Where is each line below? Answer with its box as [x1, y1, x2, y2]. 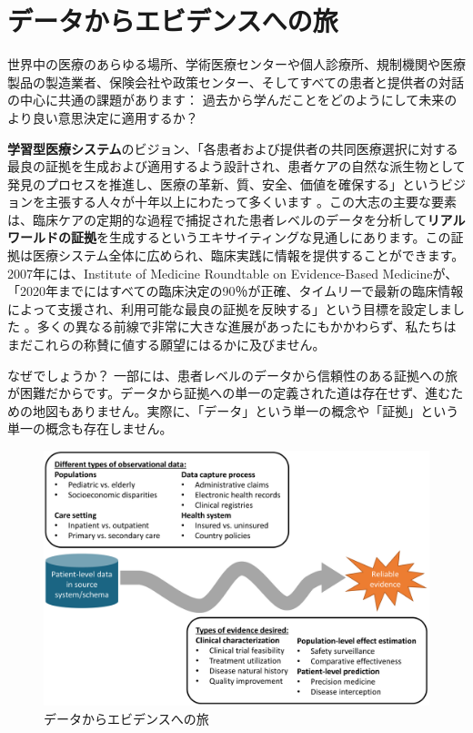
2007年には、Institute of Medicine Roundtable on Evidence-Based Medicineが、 [7, 263, 458, 282]
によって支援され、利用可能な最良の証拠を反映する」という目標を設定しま [7, 299, 453, 318]
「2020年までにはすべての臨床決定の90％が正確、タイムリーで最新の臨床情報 [7, 281, 464, 300]
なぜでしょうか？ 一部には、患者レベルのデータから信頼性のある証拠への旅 [7, 365, 458, 384]
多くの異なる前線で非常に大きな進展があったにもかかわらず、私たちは [36, 317, 457, 336]
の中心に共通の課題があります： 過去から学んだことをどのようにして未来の [7, 90, 458, 109]
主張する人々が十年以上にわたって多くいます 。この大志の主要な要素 [45, 192, 457, 211]
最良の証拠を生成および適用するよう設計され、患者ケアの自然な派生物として [7, 157, 466, 176]
